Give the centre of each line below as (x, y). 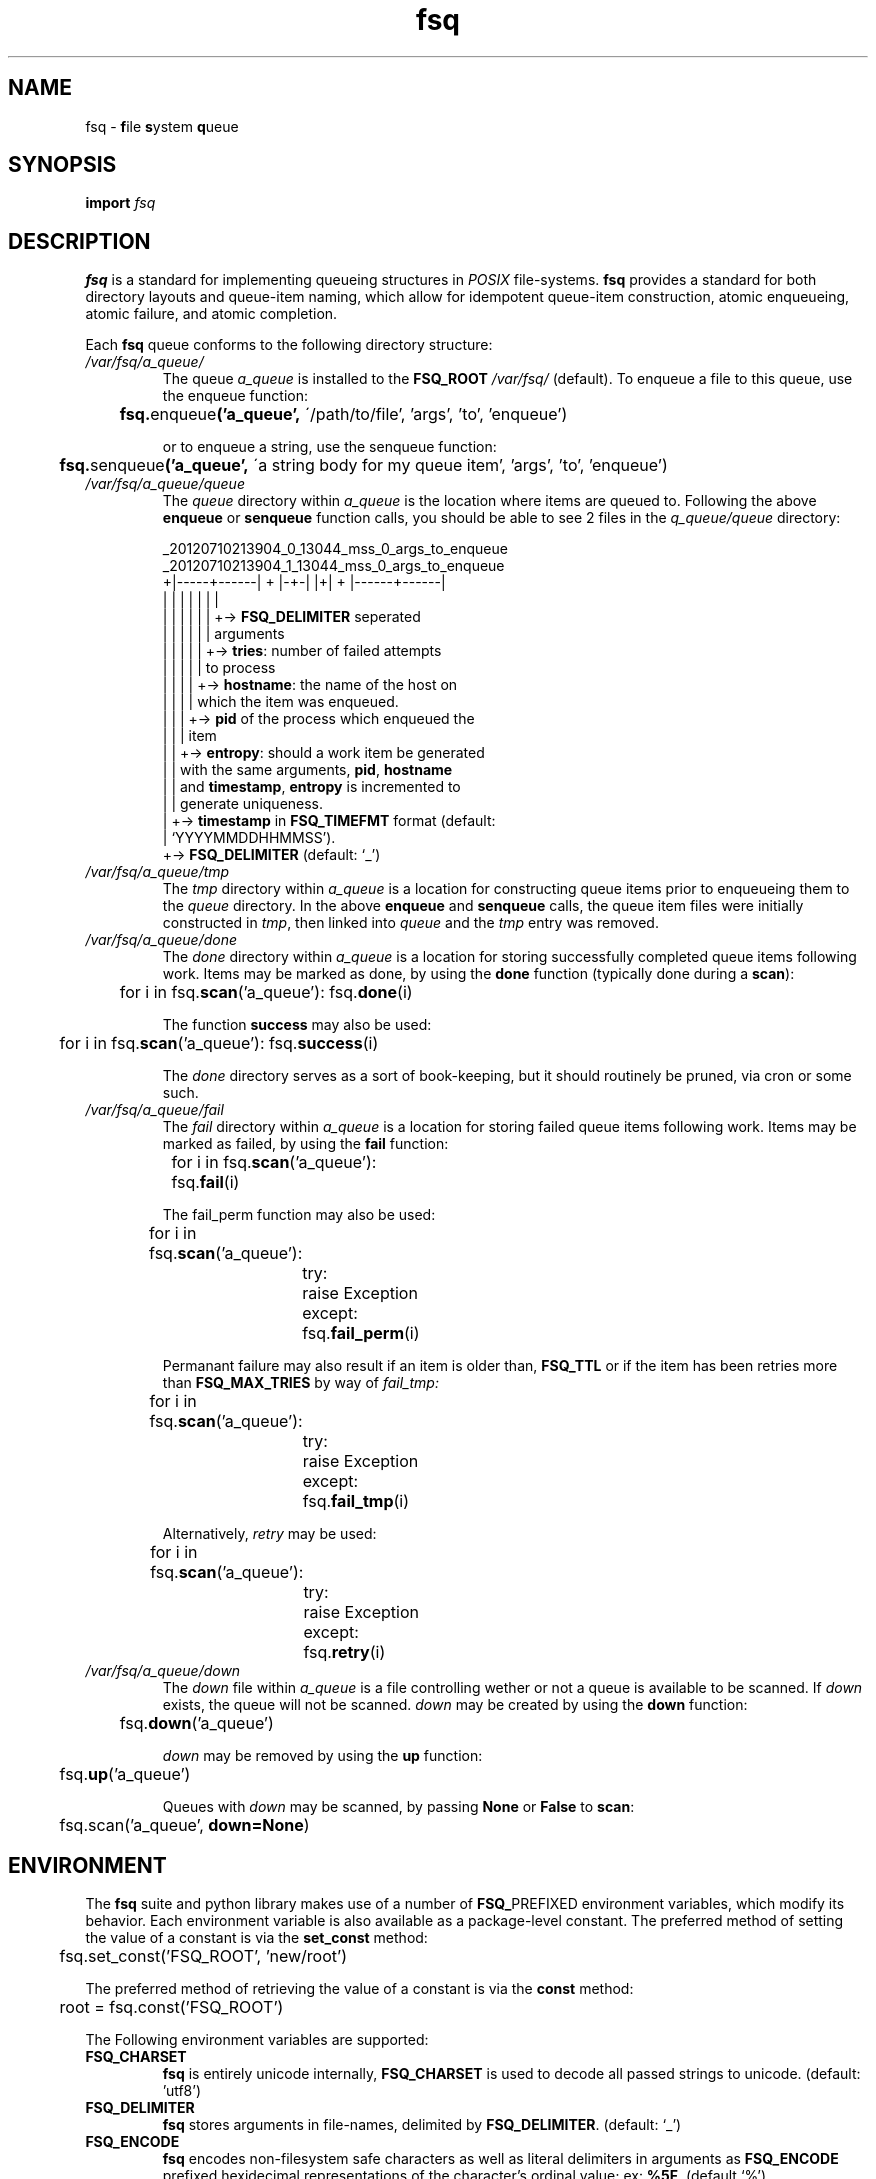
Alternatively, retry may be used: (269, 1534)
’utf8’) (182, 2091)
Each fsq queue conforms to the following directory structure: (289, 345)
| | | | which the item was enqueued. (280, 702)
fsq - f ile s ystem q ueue (162, 126)
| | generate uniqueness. (243, 804)
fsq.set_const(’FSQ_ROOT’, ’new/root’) (203, 1956)
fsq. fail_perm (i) (361, 1333)
